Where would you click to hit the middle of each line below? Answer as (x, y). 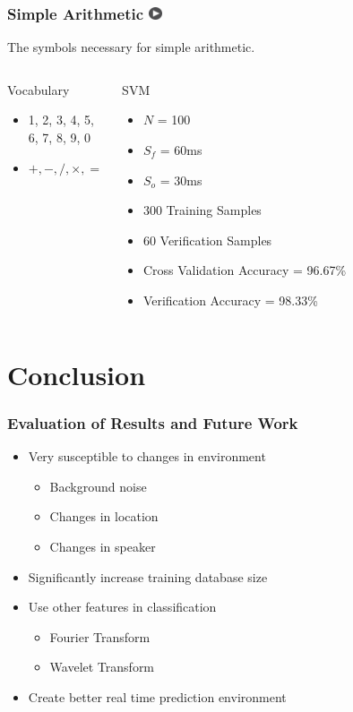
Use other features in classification (122, 607)
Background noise (98, 486)
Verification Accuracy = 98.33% (230, 300)
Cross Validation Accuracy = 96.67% (245, 270)
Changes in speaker (103, 546)
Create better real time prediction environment (157, 696)
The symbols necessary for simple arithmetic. (131, 47)
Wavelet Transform (102, 667)
